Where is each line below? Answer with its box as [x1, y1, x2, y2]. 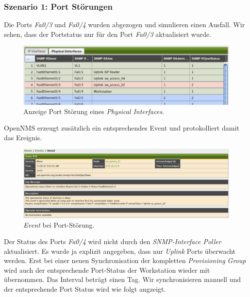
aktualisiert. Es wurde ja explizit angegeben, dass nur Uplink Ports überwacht [4, 246, 236, 256]
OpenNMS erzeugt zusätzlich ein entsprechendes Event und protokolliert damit [4, 123, 239, 133]
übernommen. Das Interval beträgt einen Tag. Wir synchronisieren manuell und [4, 274, 241, 284]
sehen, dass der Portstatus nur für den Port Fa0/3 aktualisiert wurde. [4, 29, 212, 39]
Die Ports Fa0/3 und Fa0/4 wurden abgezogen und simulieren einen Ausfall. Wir [4, 19, 245, 30]
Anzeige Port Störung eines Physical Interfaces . [23, 106, 164, 116]
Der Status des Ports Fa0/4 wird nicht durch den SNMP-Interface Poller [4, 236, 221, 247]
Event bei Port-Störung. [23, 220, 95, 230]
